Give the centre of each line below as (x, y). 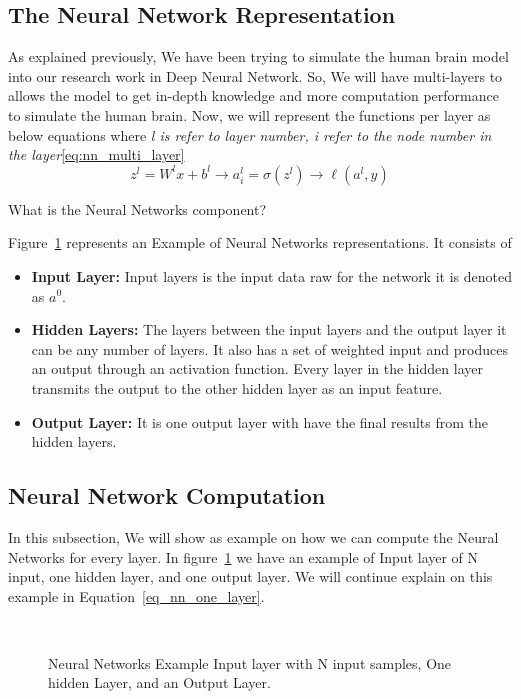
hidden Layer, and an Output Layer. (159, 682)
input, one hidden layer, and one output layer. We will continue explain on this (250, 576)
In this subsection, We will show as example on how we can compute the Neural (253, 536)
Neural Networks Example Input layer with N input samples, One (250, 662)
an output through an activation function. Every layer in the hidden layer (257, 368)
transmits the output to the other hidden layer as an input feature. (237, 387)
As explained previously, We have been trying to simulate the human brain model (258, 56)
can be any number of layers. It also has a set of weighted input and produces (269, 348)
